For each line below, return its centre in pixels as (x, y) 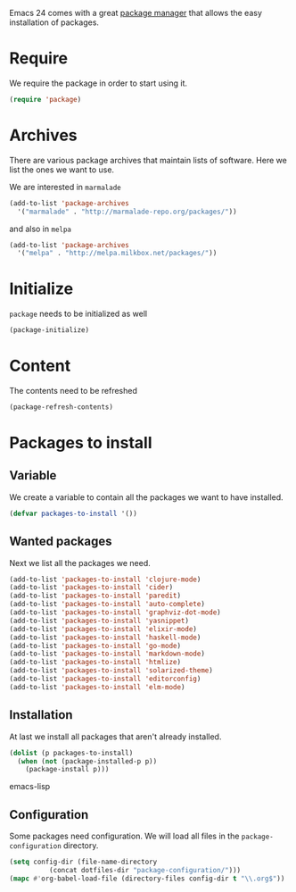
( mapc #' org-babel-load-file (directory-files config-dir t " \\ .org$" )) (147, 879)
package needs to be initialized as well (78, 314)
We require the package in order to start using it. (99, 83)
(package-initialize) (49, 330)
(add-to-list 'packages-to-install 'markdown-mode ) (107, 654)
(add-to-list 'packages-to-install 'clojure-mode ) (105, 579)
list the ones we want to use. (62, 170)
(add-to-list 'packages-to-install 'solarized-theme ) (111, 671)
